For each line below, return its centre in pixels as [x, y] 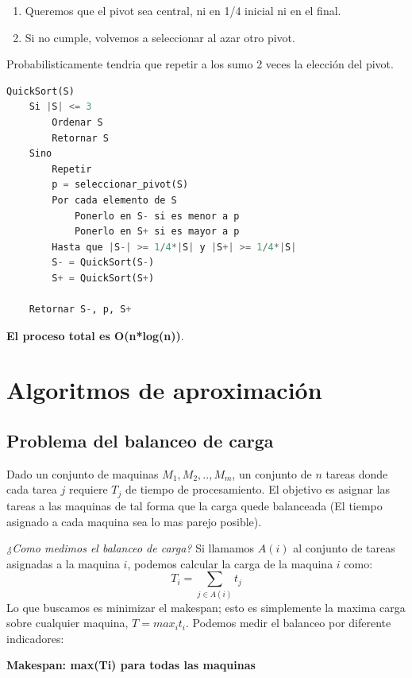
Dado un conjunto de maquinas [83, 473]
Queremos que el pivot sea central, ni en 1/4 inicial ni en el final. [183, 10]
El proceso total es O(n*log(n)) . [95, 335]
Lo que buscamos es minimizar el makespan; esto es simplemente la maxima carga [206, 607]
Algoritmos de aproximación [164, 390]
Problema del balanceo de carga [140, 441]
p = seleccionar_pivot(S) [120, 185]
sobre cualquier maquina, [67, 623]
